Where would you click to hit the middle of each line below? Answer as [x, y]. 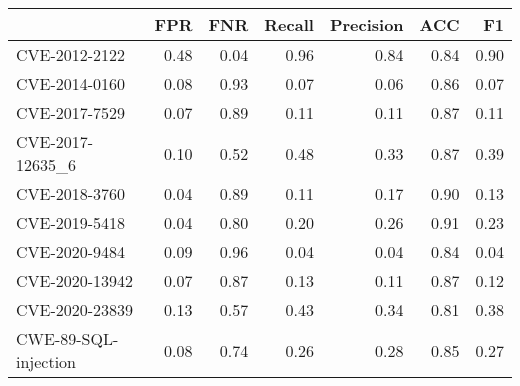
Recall [289, 24]
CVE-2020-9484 [71, 251]
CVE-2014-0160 [71, 83]
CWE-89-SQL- [67, 338]
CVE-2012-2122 [71, 54]
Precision [366, 24]
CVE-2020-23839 [75, 309]
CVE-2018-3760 [71, 193]
